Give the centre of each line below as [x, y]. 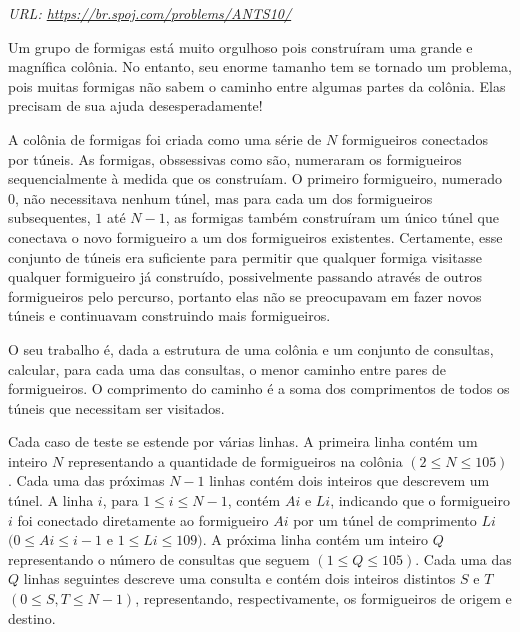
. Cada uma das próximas [86, 480]
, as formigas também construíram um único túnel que [332, 217]
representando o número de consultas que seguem [159, 558]
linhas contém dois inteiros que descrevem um [349, 480]
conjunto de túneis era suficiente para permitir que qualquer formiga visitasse [245, 256]
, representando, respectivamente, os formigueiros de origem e [323, 598]
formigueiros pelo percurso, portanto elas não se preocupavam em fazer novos [245, 295]
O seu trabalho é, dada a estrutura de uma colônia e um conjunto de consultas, [251, 348]
